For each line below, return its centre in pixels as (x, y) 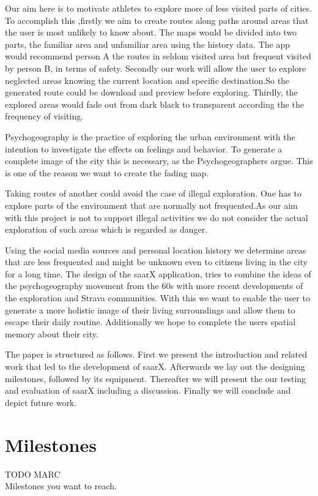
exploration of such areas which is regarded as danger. (106, 229)
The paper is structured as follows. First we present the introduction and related (156, 354)
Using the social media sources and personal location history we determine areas (156, 250)
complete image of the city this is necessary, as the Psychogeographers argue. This (159, 161)
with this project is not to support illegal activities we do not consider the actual (157, 217)
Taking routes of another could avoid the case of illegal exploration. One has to (153, 193)
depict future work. (41, 402)
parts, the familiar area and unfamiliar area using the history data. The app (148, 44)
